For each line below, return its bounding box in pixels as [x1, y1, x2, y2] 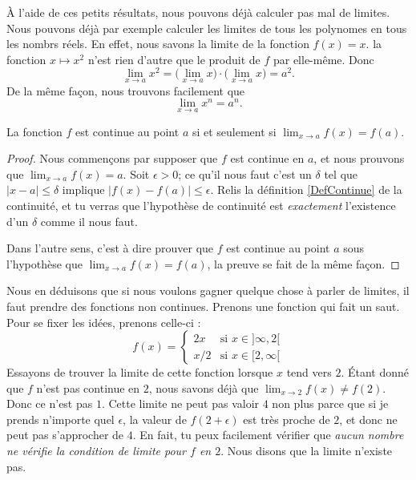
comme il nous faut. [40, 212, 138, 229]
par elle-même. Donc [273, 50, 374, 67]
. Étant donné [341, 364, 410, 381]
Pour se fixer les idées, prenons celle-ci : [6, 313, 201, 330]
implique [62, 181, 105, 198]
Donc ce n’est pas [6, 395, 93, 412]
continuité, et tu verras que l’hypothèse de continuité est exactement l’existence [6, 196, 396, 213]
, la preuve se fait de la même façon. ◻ [207, 255, 400, 272]
